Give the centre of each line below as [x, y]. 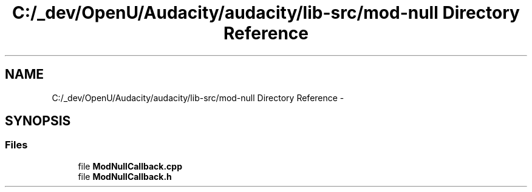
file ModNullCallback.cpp [130, 166]
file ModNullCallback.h [125, 176]
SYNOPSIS [38, 121]
